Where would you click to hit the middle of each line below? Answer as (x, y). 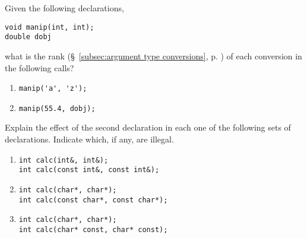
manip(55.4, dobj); (57, 108)
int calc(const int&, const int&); (89, 170)
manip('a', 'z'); (53, 89)
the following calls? (39, 67)
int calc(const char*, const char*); (93, 200)
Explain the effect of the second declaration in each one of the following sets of (148, 127)
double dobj (28, 37)
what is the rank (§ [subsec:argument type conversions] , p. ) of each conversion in (153, 55)
